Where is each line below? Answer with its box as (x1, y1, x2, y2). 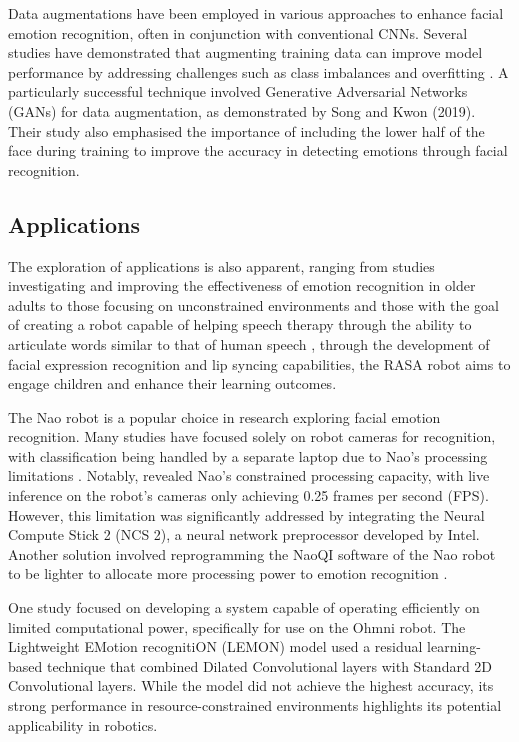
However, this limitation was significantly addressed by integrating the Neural (8, 504, 485, 525)
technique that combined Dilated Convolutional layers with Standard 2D (46, 655, 493, 676)
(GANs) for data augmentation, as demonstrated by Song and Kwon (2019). (8, 100, 476, 121)
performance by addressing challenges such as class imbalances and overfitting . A (8, 61, 509, 82)
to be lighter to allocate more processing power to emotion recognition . (8, 563, 448, 584)
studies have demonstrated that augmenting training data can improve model (8, 42, 483, 63)
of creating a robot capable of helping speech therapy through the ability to (8, 314, 472, 335)
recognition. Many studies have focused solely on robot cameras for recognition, (8, 426, 496, 447)
